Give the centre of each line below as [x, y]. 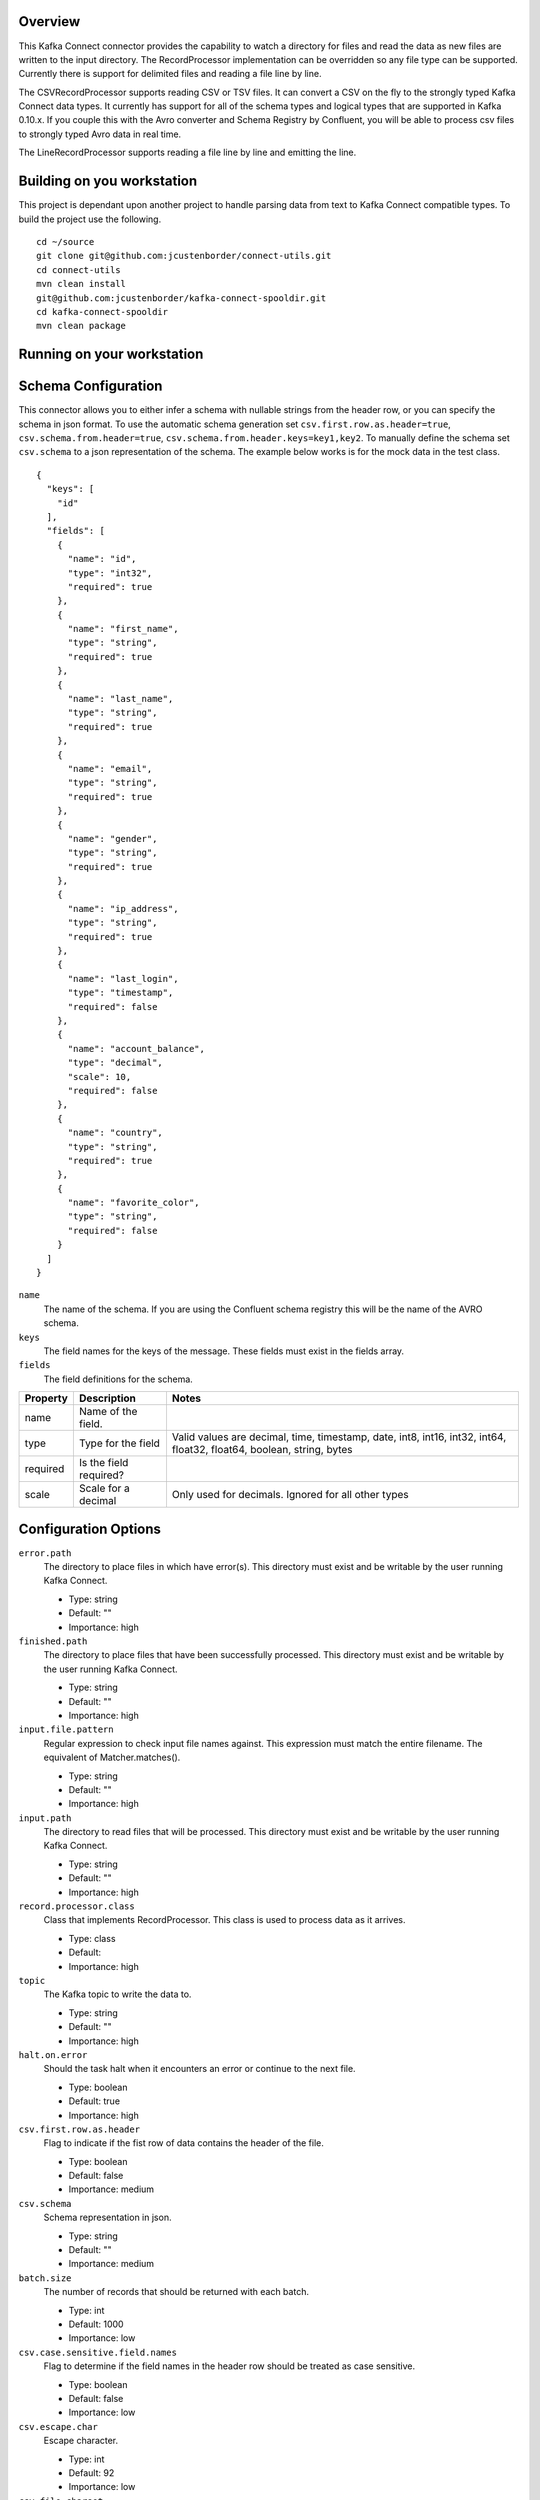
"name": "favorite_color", [133, 1203]
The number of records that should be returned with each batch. [176, 2292]
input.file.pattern [66, 1729]
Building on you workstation [108, 181]
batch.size [45, 2278]
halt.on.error [53, 2054]
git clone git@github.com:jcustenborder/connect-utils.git [184, 256]
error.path [45, 1553]
